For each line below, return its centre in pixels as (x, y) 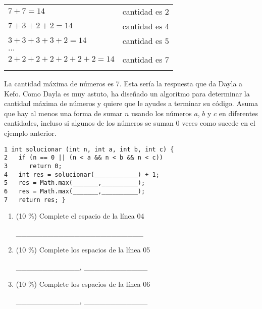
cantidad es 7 (146, 59)
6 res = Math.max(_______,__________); (75, 191)
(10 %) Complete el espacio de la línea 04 (80, 216)
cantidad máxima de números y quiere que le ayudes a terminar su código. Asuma (131, 103)
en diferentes (238, 113)
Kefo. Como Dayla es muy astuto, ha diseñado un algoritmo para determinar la (127, 93)
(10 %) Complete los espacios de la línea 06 (83, 284)
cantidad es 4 (146, 26)
